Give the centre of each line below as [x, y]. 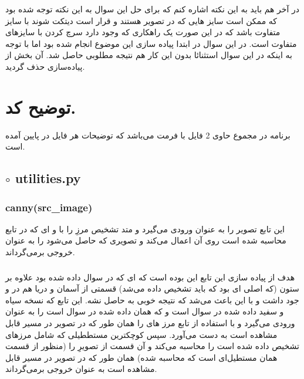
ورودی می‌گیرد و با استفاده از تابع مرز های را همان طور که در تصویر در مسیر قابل [150, 322]
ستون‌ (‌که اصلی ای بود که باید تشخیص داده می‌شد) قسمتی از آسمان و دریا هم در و [152, 288]
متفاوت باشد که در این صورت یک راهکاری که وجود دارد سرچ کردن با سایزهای [143, 32]
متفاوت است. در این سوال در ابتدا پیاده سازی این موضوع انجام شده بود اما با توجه [151, 43]
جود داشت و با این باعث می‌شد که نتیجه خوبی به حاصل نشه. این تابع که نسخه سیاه [152, 300]
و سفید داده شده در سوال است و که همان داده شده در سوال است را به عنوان [145, 311]
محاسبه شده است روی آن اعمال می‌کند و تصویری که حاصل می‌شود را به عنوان [146, 240]
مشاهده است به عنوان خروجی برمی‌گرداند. [81, 369]
